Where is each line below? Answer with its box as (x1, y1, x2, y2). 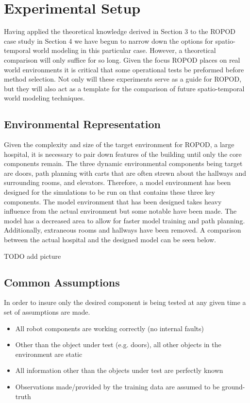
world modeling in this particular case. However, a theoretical (33, 45, 216, 55)
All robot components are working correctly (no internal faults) (15, 323, 204, 333)
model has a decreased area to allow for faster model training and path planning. (4, 215, 245, 225)
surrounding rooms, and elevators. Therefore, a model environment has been (4, 177, 231, 187)
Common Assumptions (4, 274, 120, 289)
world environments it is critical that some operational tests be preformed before (4, 64, 244, 74)
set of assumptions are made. (4, 307, 90, 317)
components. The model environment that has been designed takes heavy (4, 196, 222, 206)
